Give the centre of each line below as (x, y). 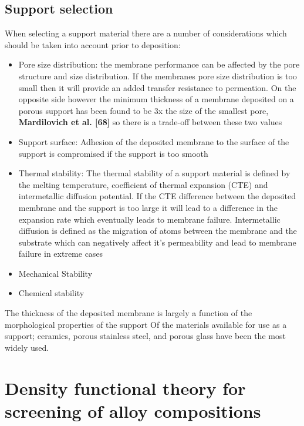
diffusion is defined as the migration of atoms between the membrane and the (158, 231)
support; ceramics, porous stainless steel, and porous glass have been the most (145, 336)
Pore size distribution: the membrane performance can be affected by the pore (159, 64)
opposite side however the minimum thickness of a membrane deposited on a (156, 99)
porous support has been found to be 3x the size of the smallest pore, (143, 110)
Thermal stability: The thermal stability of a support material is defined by (154, 173)
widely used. (27, 347)
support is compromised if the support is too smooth (113, 153)
